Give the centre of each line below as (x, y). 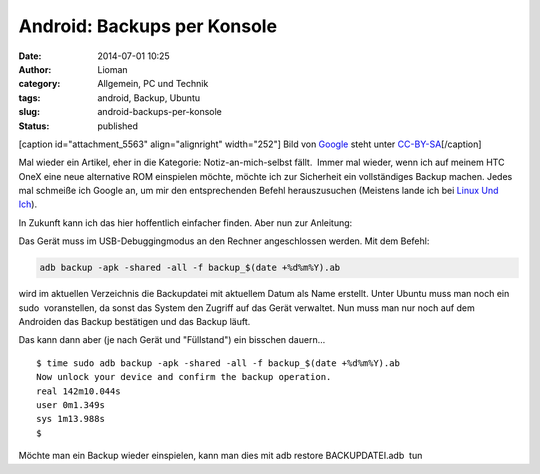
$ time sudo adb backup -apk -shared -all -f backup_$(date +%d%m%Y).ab (218, 363)
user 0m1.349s (70, 404)
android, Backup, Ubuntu (148, 97)
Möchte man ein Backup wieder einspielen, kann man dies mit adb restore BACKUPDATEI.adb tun (220, 456)
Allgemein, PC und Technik (153, 84)
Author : (35, 69)
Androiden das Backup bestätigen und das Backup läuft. (134, 321)
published (118, 126)
